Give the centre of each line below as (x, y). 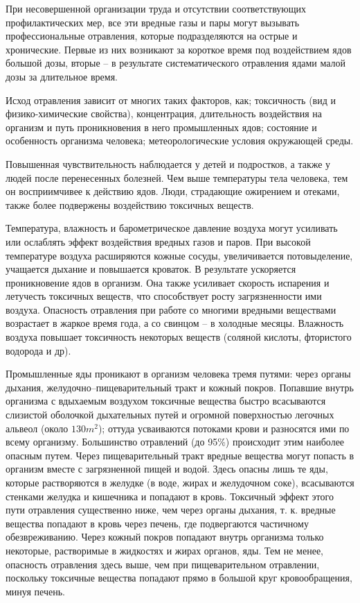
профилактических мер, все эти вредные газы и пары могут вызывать (153, 22)
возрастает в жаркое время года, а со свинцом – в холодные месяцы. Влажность (175, 323)
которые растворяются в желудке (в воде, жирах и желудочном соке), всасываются (180, 482)
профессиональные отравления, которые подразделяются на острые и (152, 36)
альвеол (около (37, 428)
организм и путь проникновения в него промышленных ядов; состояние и (161, 127)
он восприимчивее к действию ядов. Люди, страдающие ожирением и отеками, (173, 191)
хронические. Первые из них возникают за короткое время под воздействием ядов (179, 49)
